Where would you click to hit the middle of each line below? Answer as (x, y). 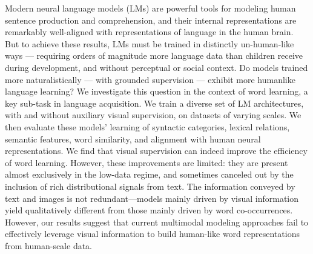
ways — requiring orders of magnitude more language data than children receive (154, 55)
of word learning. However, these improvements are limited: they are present (147, 162)
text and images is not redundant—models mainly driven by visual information (152, 198)
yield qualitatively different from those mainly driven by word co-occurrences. (149, 210)
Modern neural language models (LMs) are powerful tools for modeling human (150, 8)
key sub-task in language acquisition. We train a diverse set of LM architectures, (154, 103)
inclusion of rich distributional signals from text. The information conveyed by (150, 186)
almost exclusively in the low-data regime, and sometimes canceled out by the (149, 174)
